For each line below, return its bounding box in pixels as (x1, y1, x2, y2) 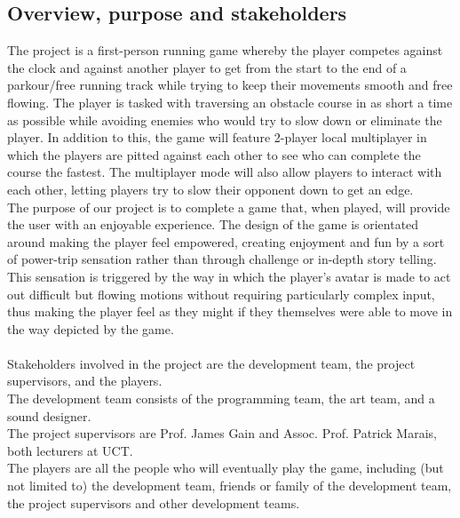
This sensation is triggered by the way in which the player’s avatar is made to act (7, 267, 451, 285)
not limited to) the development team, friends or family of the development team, (7, 476, 452, 495)
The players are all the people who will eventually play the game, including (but (7, 458, 444, 477)
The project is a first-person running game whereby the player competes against (7, 41, 443, 60)
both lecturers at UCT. (7, 441, 133, 459)
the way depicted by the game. (7, 319, 174, 338)
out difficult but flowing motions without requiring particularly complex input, (7, 284, 435, 303)
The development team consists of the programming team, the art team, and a (7, 389, 435, 408)
